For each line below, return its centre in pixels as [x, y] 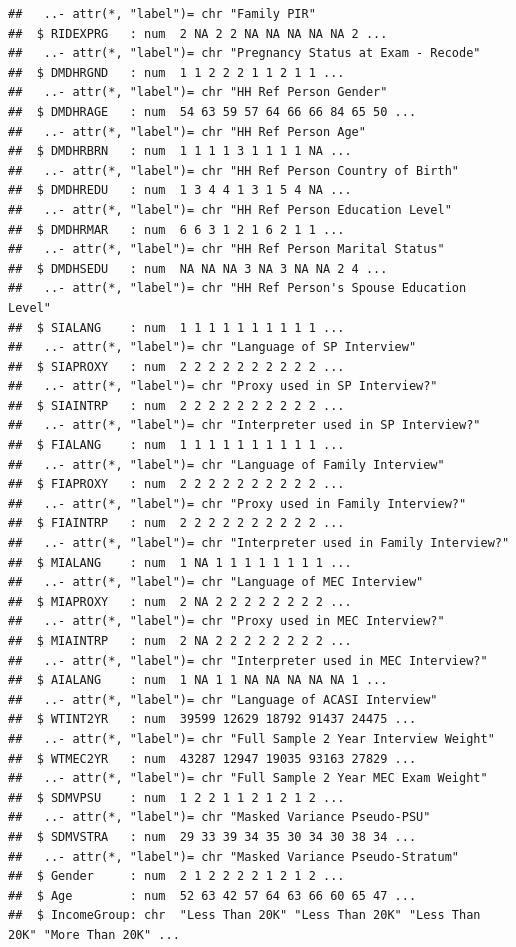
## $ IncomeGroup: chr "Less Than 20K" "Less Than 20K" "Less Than [244, 915]
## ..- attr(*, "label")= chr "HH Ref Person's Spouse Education [237, 288]
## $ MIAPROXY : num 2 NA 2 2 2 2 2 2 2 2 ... [180, 601]
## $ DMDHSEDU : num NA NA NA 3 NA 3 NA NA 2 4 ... [198, 268]
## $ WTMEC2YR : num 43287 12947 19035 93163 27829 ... [212, 758]
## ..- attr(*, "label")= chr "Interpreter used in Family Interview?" [259, 543]
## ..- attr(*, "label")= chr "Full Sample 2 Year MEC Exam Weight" [248, 778]
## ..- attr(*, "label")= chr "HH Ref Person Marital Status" [226, 249]
